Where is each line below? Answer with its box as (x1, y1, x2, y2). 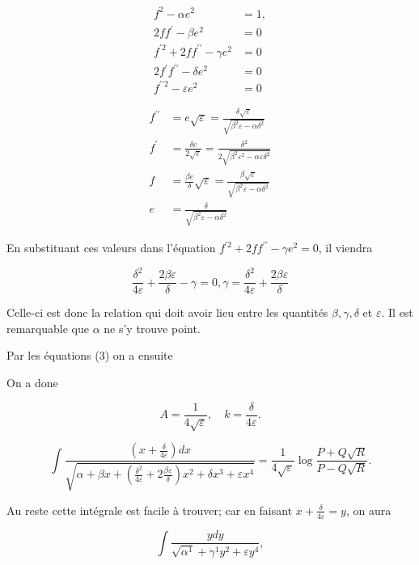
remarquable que (6, 319, 89, 336)
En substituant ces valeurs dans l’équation (6, 239, 216, 256)
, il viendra (318, 239, 373, 256)
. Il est (381, 304, 413, 321)
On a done (6, 374, 58, 390)
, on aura (345, 501, 391, 518)
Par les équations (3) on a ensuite (6, 347, 173, 364)
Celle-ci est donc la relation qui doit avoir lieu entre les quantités (6, 304, 328, 321)
